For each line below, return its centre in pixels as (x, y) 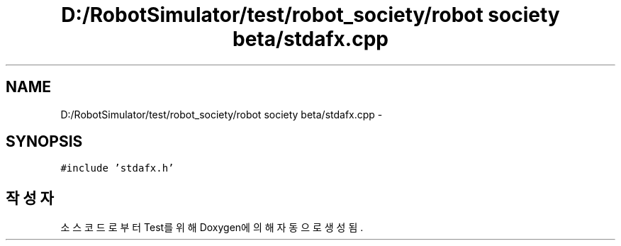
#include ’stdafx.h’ (117, 168)
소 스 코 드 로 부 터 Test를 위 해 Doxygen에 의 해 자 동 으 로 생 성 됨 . (212, 228)
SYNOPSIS (44, 142)
